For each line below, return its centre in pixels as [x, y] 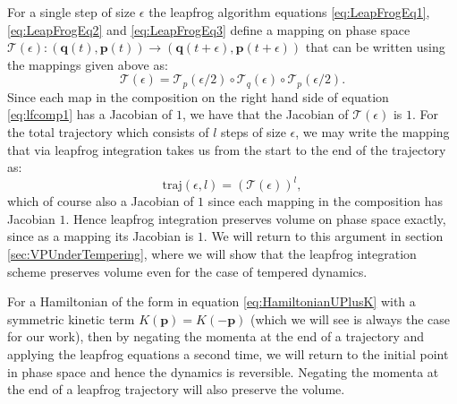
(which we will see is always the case [350, 318]
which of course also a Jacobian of [101, 201]
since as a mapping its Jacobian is [101, 236]
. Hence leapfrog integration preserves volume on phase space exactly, [256, 218]
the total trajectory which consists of [108, 132]
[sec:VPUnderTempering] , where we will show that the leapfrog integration [212, 254]
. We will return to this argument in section [323, 236]
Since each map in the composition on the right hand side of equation [198, 96]
